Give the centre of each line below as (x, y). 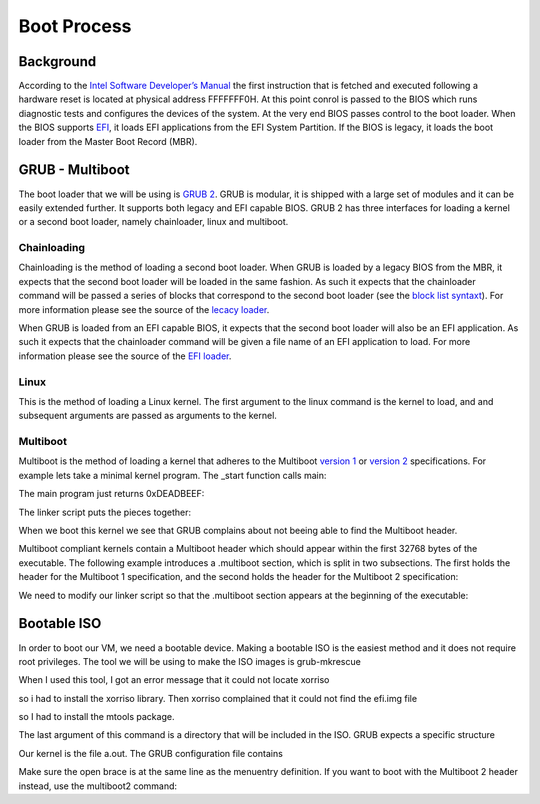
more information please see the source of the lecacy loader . (144, 309)
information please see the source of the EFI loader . (125, 356)
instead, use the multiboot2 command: (98, 786)
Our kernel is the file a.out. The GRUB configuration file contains (151, 753)
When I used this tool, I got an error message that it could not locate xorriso (174, 680)
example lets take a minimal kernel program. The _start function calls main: (172, 475)
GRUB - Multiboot (74, 170)
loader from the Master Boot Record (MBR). (108, 141)
